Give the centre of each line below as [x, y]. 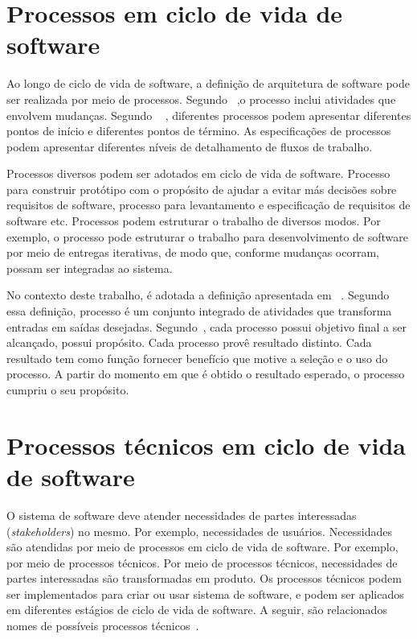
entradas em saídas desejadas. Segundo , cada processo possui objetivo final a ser [206, 326]
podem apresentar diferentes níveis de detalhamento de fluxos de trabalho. [190, 146]
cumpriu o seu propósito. [68, 390]
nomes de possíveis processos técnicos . [103, 626]
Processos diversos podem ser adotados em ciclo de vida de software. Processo [198, 173]
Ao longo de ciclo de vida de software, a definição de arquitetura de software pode [208, 83]
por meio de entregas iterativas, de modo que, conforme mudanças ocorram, [193, 252]
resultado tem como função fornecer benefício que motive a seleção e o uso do [197, 358]
